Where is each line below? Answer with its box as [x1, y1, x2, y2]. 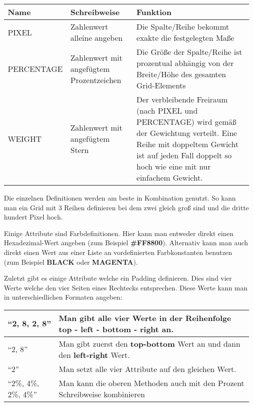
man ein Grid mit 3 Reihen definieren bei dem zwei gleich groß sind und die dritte [4, 202, 249, 212]
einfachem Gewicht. [136, 172, 203, 183]
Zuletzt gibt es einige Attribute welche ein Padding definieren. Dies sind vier [4, 273, 232, 283]
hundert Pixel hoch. [4, 212, 63, 222]
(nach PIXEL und [136, 105, 198, 116]
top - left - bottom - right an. [58, 323, 174, 335]
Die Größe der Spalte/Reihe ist [136, 46, 242, 57]
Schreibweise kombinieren [58, 388, 145, 400]
